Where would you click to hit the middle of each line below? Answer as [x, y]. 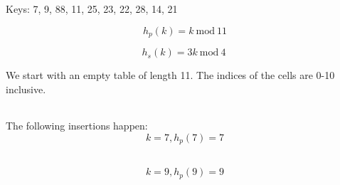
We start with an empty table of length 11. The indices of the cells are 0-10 [170, 75]
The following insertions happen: [77, 126]
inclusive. [26, 89]
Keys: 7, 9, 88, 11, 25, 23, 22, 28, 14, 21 [92, 9]
